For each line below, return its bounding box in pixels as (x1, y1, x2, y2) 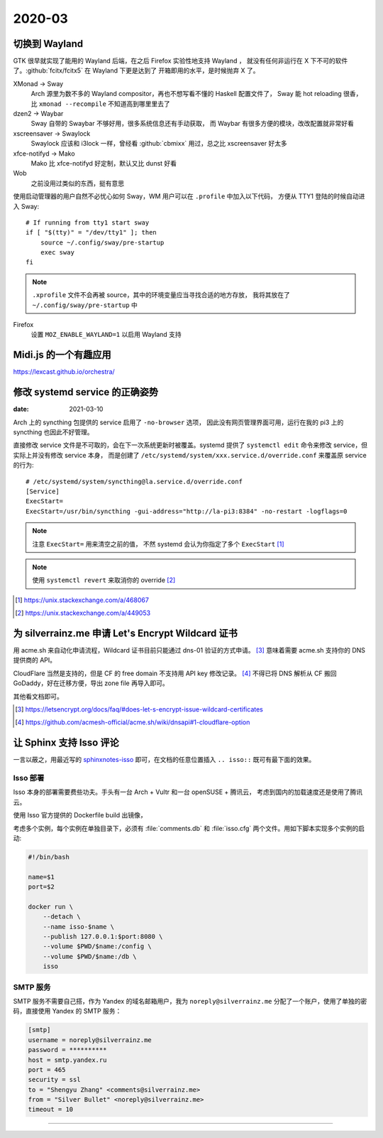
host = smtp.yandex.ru (28, 1056, 107, 1064)
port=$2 (28, 883, 55, 891)
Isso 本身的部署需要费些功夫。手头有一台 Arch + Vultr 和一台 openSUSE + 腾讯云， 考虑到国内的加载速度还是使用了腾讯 (13, 788, 363, 796)
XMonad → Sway (13, 79, 64, 88)
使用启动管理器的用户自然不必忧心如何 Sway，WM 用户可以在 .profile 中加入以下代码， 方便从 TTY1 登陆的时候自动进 (13, 192, 365, 200)
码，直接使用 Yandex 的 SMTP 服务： (13, 1007, 122, 1016)
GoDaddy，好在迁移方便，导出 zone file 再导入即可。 (13, 679, 170, 687)
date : (13, 405, 29, 414)
